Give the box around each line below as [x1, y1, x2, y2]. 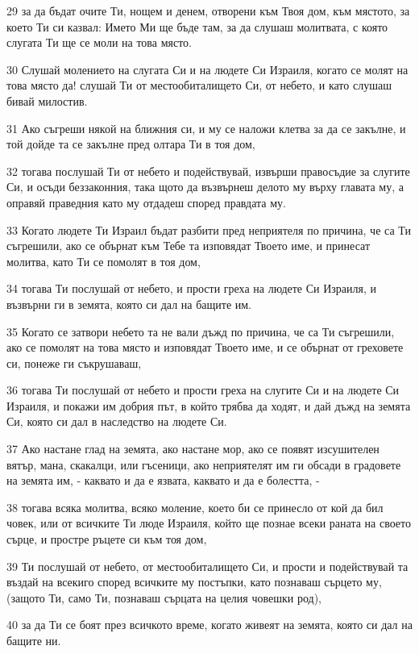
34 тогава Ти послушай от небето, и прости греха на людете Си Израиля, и [6, 280, 377, 297]
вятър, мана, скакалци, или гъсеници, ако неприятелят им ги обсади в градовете [6, 456, 401, 473]
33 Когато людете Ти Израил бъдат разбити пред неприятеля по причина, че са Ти [6, 221, 411, 238]
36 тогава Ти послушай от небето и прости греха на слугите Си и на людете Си [6, 381, 400, 398]
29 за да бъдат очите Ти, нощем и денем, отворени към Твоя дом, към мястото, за [6, 2, 410, 19]
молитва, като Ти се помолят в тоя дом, [6, 252, 201, 269]
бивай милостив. [6, 92, 88, 109]
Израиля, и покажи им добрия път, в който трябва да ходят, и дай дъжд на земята [6, 397, 411, 414]
